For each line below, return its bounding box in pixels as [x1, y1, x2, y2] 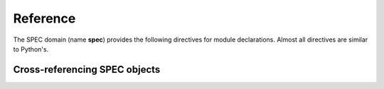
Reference [13, 11, 76, 26]
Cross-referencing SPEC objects [13, 64, 161, 76]
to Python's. [13, 44, 49, 53]
